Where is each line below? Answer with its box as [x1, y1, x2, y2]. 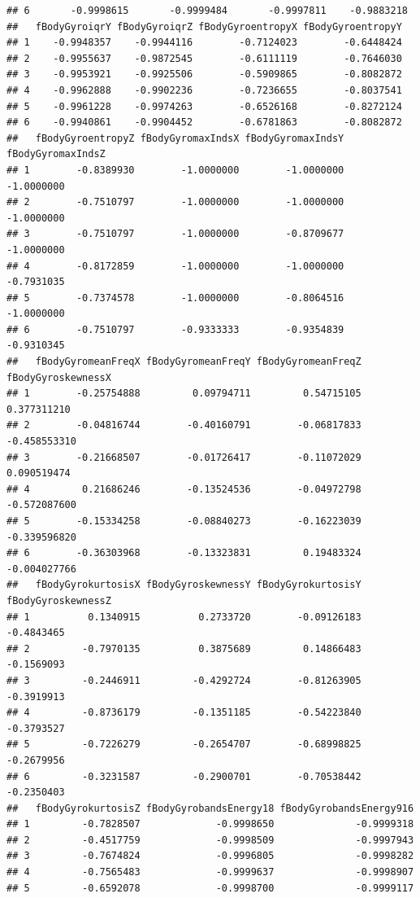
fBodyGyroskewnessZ [6, 594, 111, 607]
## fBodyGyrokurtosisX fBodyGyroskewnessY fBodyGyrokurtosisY [6, 579, 362, 591]
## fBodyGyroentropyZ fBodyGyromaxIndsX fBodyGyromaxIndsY [6, 132, 344, 144]
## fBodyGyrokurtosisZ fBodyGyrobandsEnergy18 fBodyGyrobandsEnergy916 [6, 802, 414, 814]
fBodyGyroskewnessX [6, 371, 111, 383]
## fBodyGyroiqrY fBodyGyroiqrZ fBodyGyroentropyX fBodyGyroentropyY [6, 20, 402, 33]
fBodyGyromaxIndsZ [6, 148, 106, 160]
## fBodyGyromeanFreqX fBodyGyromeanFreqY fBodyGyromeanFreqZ [6, 356, 362, 368]
